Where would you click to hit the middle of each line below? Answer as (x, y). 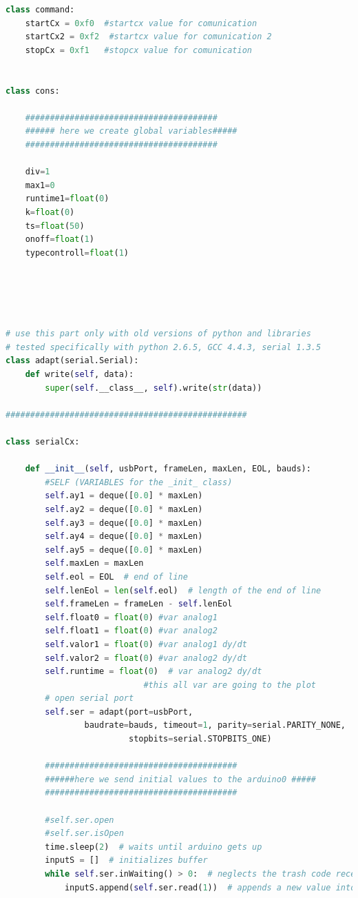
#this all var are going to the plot (230, 685)
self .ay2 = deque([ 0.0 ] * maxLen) (124, 509)
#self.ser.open (80, 820)
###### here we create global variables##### (131, 131)
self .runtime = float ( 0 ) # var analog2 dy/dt (154, 672)
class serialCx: (43, 442)
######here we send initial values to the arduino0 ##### (181, 779)
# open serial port (89, 698)
